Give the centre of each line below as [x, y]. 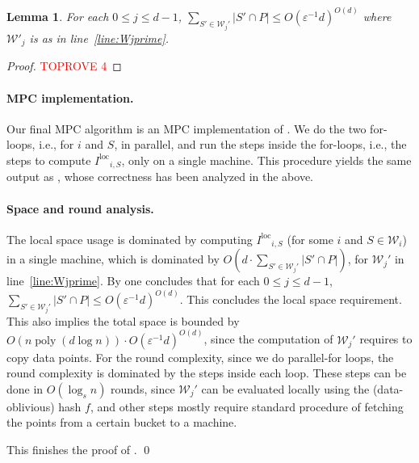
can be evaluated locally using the [285, 388]
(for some [310, 239]
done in [25, 388]
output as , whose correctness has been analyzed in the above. [160, 177]
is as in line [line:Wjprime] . [99, 38]
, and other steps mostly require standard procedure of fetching [247, 406]
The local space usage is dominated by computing [130, 239]
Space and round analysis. [80, 208]
